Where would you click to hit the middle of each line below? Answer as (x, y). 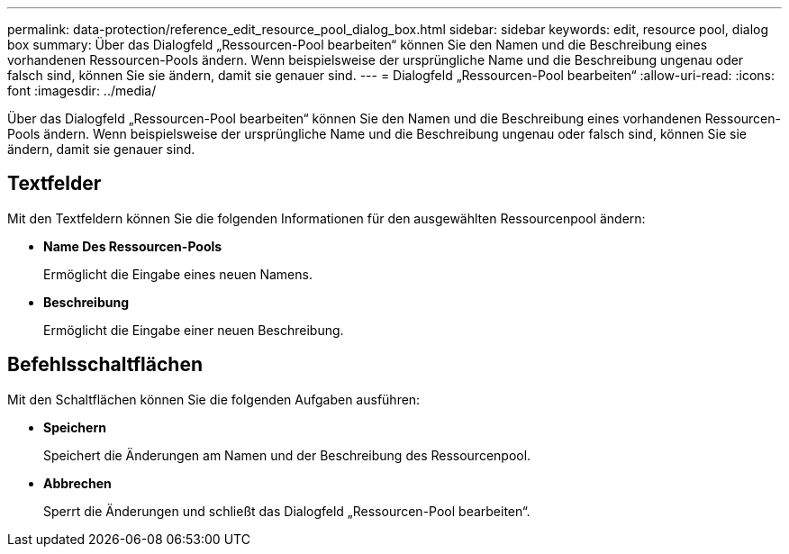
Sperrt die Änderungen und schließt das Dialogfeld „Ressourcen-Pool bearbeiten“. (287, 511)
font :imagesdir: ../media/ (82, 91)
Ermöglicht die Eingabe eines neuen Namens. (178, 274)
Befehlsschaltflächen (105, 365)
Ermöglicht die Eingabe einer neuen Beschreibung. (194, 330)
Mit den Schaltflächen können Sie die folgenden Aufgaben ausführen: (214, 399)
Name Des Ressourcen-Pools (133, 246)
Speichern (75, 427)
